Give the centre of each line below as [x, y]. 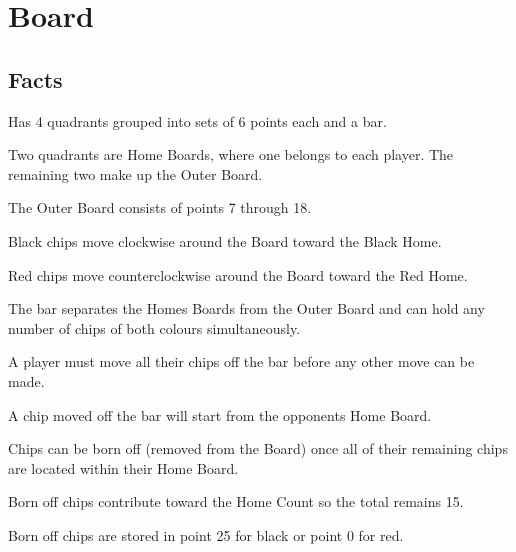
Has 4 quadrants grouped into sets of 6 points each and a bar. [197, 120]
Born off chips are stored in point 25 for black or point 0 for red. [206, 534]
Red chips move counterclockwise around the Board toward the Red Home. [238, 274]
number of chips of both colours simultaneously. [154, 327]
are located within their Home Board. [123, 467]
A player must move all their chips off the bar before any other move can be [241, 361]
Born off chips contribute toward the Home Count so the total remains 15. [236, 501]
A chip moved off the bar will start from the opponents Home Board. [220, 414]
